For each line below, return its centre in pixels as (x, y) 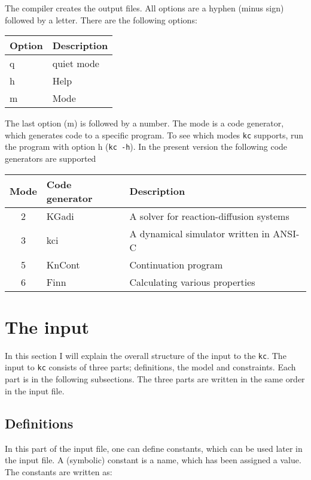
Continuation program (176, 264)
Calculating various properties (192, 282)
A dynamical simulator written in (199, 233)
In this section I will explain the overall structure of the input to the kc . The (146, 355)
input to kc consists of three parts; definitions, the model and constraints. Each (150, 367)
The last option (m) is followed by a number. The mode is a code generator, (144, 123)
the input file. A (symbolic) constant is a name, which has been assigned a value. (153, 460)
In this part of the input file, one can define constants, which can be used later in (154, 448)
